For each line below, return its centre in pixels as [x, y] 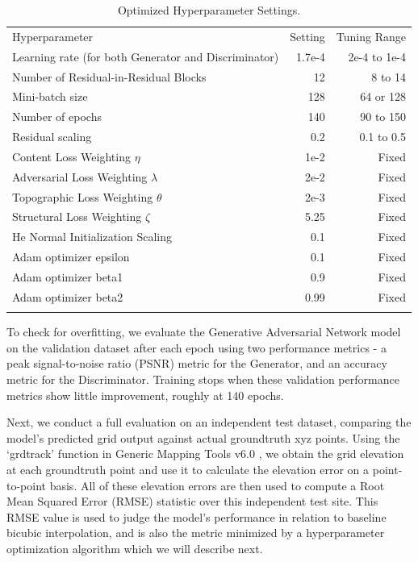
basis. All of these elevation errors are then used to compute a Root [217, 485]
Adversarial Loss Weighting [80, 176]
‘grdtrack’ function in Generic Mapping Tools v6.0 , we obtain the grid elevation [205, 454]
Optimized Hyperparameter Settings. [209, 10]
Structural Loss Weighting [77, 216]
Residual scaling [52, 137]
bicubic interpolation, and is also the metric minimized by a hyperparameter [196, 533]
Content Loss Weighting [71, 156]
